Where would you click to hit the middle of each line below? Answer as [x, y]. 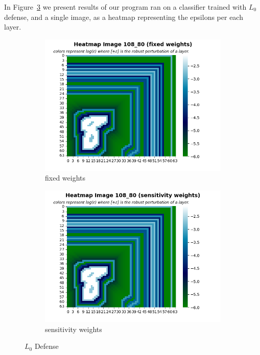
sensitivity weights [74, 329]
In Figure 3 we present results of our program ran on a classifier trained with [125, 7]
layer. [13, 27]
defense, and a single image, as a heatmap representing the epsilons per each [124, 17]
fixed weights [65, 178]
